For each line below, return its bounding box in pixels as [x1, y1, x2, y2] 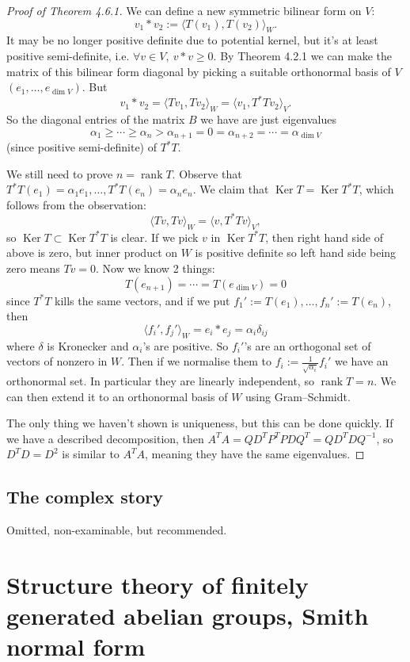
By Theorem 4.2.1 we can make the [220, 47, 392, 63]
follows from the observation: [6, 196, 146, 212]
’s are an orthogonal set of [244, 337, 371, 354]
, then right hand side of [265, 228, 383, 245]
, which [359, 181, 394, 197]
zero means [6, 259, 60, 276]
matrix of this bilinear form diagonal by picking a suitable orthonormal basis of [6, 63, 391, 79]
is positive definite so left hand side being [195, 244, 397, 261]
